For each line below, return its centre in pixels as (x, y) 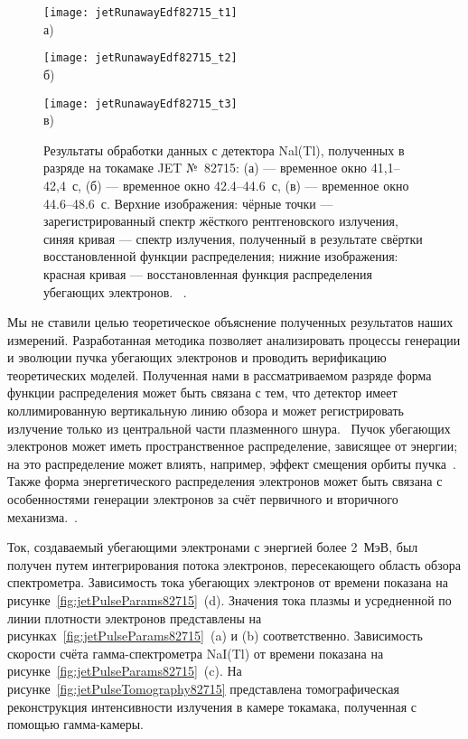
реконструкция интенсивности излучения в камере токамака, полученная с (212, 706)
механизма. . (43, 516)
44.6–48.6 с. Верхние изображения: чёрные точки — (188, 203)
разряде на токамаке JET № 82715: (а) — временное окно (206, 168)
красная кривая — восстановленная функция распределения (208, 273)
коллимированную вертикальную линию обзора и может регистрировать (206, 411)
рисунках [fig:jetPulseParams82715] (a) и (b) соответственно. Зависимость (215, 636)
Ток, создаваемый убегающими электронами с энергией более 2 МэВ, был (213, 547)
